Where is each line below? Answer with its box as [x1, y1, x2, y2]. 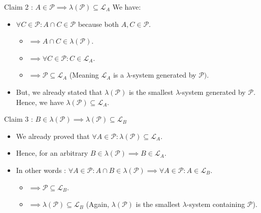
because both [78, 18, 119, 29]
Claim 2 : [4, 2, 33, 12]
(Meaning [69, 69, 99, 80]
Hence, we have [16, 96, 64, 107]
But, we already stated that [16, 86, 103, 97]
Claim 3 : [4, 114, 33, 124]
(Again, [86, 199, 109, 209]
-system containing [186, 199, 245, 209]
